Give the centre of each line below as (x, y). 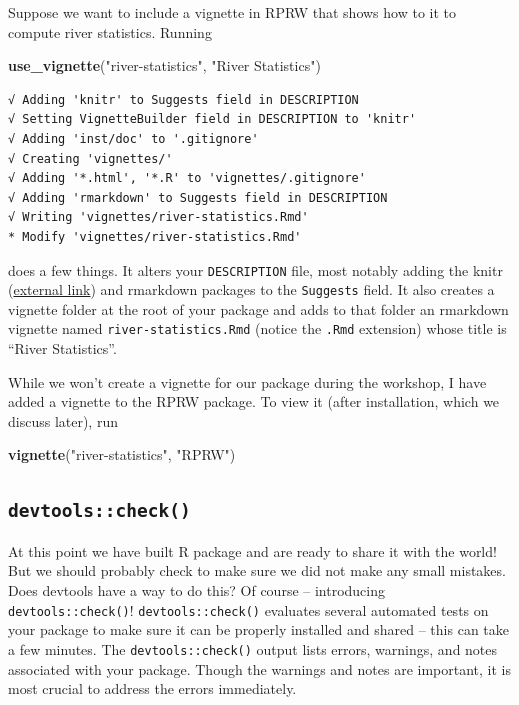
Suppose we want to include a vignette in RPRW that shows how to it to (232, 12)
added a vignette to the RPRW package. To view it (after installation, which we (254, 401)
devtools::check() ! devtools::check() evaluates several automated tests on (248, 609)
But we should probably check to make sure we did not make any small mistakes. (257, 570)
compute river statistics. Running (110, 31)
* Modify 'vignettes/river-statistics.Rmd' (155, 236)
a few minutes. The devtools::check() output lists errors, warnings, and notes (253, 648)
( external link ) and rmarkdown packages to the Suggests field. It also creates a (251, 289)
